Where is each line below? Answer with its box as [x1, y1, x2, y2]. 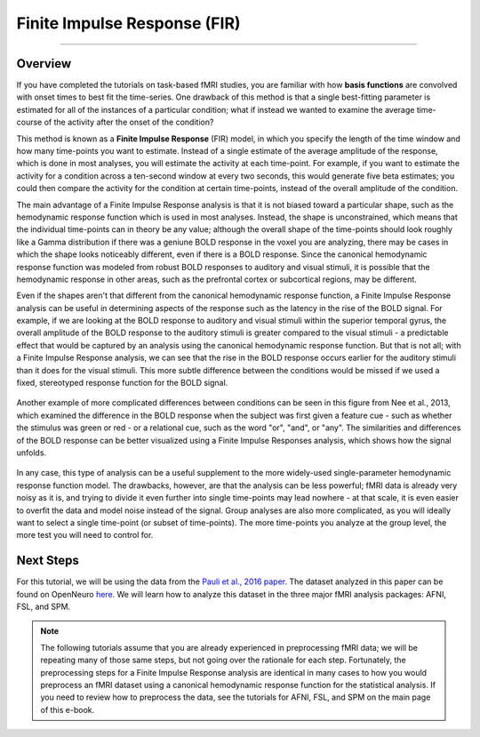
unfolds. [16, 447, 47, 458]
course [16, 116, 43, 128]
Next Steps [16, 553, 79, 568]
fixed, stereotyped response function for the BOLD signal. [16, 378, 228, 389]
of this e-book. [40, 704, 95, 715]
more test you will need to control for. [16, 530, 154, 541]
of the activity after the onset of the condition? [44, 116, 214, 128]
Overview [16, 56, 72, 71]
